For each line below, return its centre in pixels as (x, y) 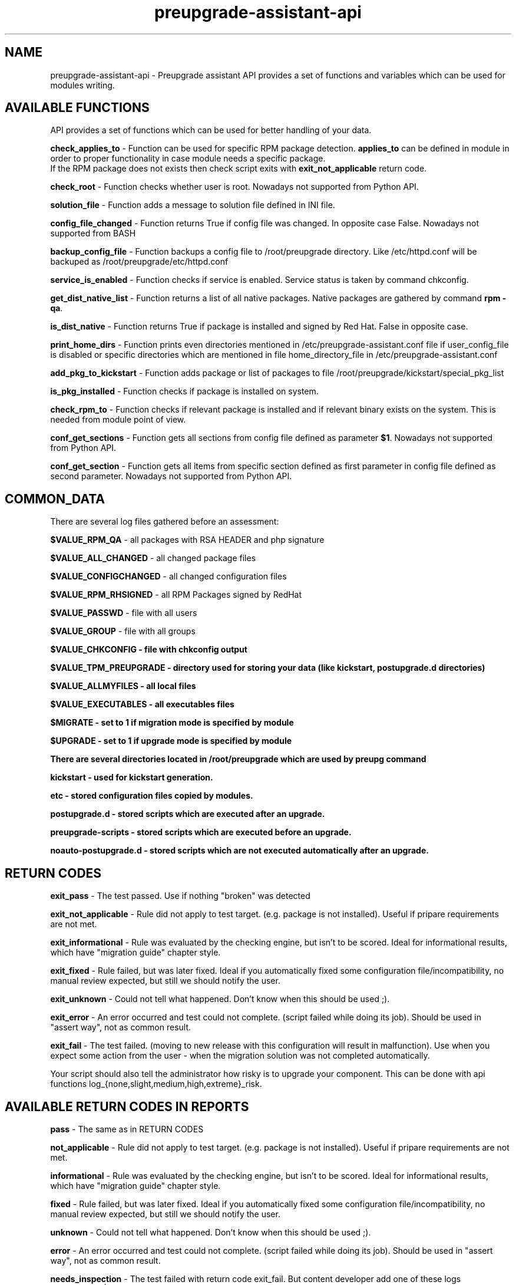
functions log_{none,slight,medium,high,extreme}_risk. (156, 1084)
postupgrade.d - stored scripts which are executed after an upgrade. (188, 814)
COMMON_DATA (55, 499)
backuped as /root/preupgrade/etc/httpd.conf (139, 262)
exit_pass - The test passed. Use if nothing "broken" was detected (180, 896)
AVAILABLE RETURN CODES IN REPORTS (127, 1106)
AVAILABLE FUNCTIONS (77, 108)
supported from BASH (93, 233)
